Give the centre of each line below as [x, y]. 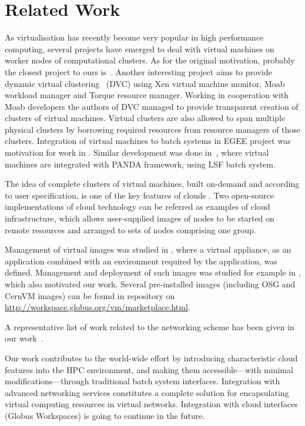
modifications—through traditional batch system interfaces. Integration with [143, 381]
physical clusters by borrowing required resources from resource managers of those [153, 129]
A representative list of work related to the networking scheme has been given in [150, 326]
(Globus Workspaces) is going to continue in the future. [105, 415]
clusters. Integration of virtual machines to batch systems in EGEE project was [148, 141]
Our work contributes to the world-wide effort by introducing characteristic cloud [151, 358]
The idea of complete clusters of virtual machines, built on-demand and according [152, 184]
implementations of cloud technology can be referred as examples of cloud [138, 207]
